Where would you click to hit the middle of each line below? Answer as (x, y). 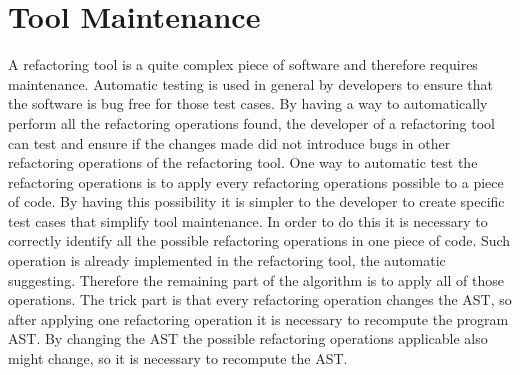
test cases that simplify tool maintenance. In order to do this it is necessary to (248, 220)
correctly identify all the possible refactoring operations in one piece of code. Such (259, 240)
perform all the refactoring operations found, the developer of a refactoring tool (251, 122)
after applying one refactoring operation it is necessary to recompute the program (258, 318)
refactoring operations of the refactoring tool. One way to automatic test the (243, 162)
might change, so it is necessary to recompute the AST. (178, 358)
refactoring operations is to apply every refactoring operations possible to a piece (256, 181)
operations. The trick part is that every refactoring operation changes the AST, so (260, 299)
